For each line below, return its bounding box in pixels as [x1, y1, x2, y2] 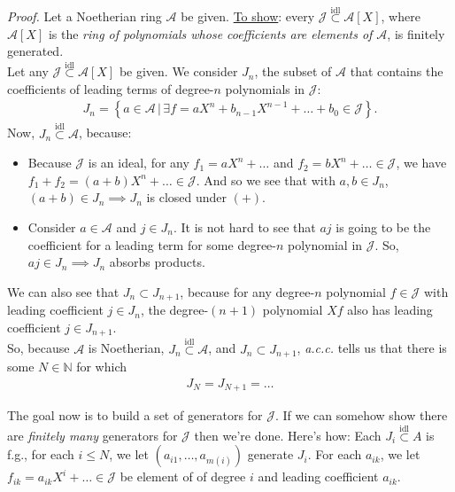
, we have [396, 153, 447, 172]
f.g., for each [7, 445, 74, 464]
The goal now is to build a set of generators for [7, 406, 263, 425]
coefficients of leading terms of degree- [7, 79, 214, 98]
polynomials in [225, 79, 305, 98]
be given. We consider [119, 62, 238, 81]
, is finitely [387, 24, 445, 43]
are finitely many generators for [7, 426, 178, 444]
